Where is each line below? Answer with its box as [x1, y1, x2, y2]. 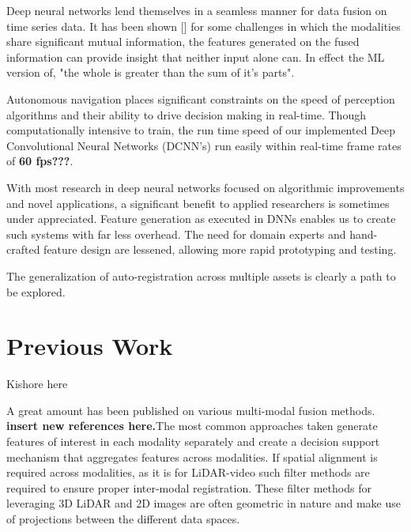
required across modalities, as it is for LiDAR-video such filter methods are [6, 464, 370, 481]
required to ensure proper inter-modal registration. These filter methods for [6, 479, 371, 496]
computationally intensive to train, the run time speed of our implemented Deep [6, 122, 396, 138]
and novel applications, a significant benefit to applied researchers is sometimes [6, 194, 390, 211]
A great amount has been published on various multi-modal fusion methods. [6, 402, 375, 418]
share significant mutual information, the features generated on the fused [6, 33, 360, 50]
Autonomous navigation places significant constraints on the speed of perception [6, 90, 395, 107]
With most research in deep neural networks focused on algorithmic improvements [6, 179, 405, 195]
